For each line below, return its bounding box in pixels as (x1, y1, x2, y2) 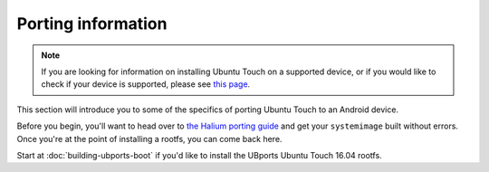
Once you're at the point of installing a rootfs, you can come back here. (16, 133, 283, 144)
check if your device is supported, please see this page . (41, 79, 251, 90)
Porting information (16, 14, 168, 33)
